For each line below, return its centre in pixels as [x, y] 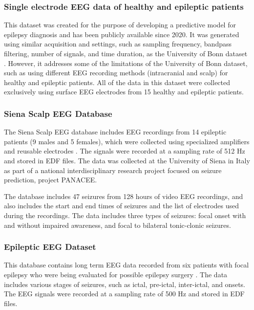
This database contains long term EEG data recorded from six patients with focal [127, 265]
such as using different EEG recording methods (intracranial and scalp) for [116, 73]
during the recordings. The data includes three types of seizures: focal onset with [125, 215]
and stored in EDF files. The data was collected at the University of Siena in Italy [127, 160]
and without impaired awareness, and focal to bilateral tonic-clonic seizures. [117, 225]
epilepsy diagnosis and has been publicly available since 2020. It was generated [122, 34]
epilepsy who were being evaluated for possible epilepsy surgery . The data [116, 274]
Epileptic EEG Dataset [50, 247]
